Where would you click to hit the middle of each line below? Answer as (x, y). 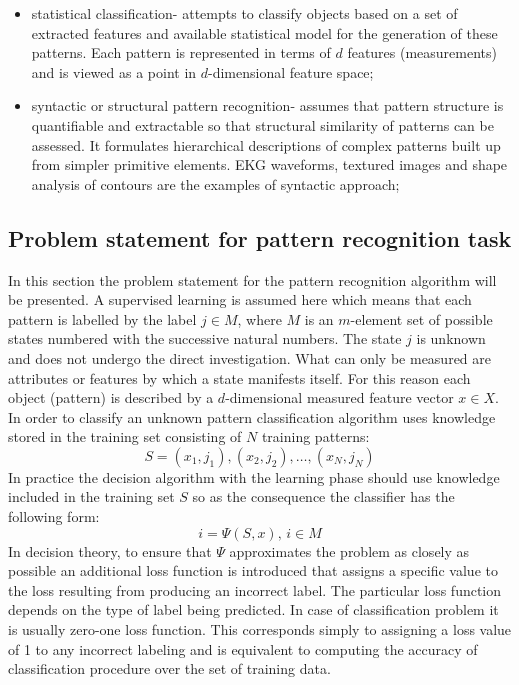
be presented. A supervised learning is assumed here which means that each (240, 299)
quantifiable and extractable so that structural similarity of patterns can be (262, 124)
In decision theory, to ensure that (110, 550)
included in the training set (91, 496)
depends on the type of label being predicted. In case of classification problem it (253, 609)
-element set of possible (421, 318)
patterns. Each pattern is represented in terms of (181, 52)
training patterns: (315, 436)
